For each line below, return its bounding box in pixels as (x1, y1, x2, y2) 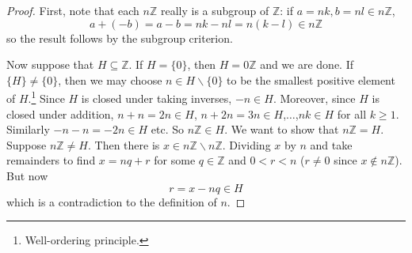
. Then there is (87, 136, 160, 153)
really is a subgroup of (160, 2, 269, 18)
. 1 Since (28, 88, 65, 107)
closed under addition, (6, 105, 114, 122)
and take (310, 136, 353, 153)
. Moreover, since (273, 90, 356, 107)
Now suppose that (6, 56, 94, 73)
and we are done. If (260, 56, 353, 73)
